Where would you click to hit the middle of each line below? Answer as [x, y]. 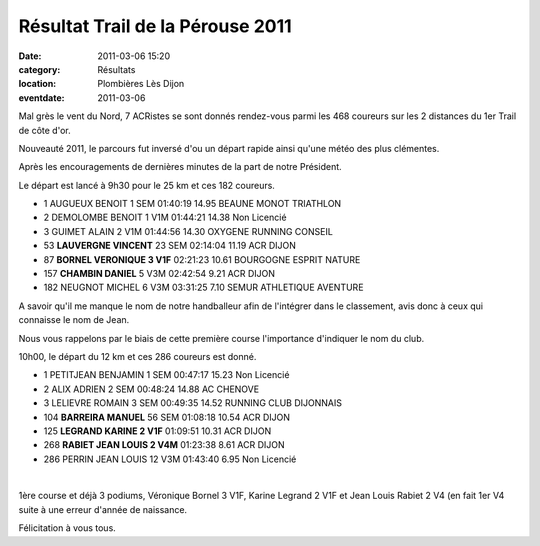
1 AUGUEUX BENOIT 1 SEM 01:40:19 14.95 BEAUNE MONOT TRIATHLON [192, 204]
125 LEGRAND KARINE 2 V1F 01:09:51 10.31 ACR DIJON [157, 431]
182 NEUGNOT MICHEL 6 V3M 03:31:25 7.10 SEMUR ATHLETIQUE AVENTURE [203, 287]
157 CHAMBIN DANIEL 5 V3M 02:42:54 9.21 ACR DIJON [159, 274]
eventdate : [41, 97]
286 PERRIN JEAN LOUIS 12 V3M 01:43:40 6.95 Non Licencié [170, 459]
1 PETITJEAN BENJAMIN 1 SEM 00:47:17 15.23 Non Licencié [166, 375]
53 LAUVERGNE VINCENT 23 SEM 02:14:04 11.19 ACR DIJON [170, 246]
